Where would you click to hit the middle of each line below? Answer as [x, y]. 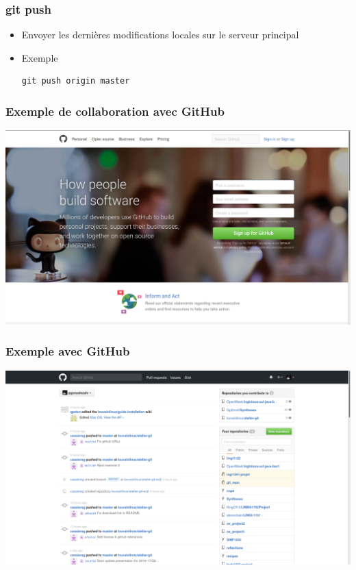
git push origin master [76, 81]
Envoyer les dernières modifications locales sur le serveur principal [160, 35]
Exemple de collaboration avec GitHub [115, 111]
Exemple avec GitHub [68, 351]
